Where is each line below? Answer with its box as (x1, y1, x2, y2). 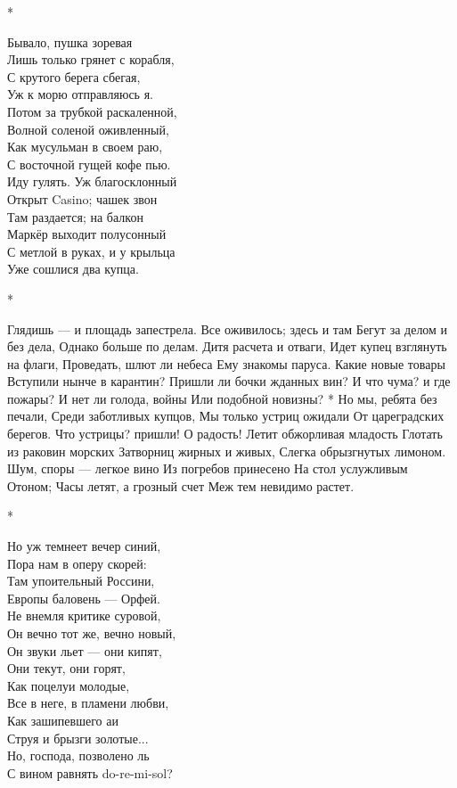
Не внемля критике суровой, (7, 606, 161, 625)
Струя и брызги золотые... (7, 728, 149, 747)
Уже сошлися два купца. (7, 259, 139, 278)
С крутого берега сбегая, (7, 67, 141, 86)
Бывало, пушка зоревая (7, 32, 133, 51)
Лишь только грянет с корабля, (7, 50, 175, 69)
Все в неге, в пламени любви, (7, 694, 169, 712)
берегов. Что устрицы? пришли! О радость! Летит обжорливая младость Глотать (7, 424, 443, 443)
